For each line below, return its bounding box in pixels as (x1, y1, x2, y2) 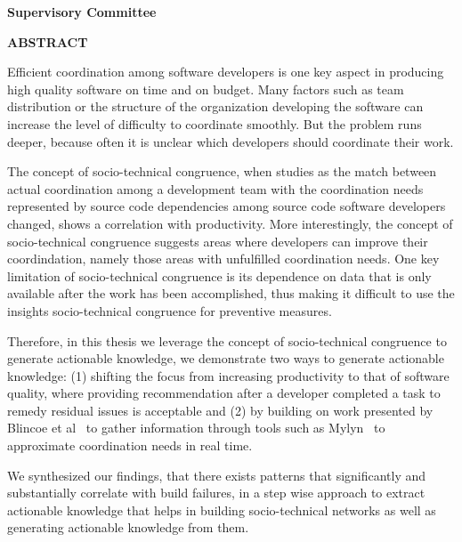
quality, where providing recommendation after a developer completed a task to (7, 384, 441, 402)
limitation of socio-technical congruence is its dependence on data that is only (7, 266, 432, 285)
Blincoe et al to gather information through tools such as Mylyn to (7, 418, 385, 437)
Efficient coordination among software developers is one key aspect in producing (7, 62, 444, 81)
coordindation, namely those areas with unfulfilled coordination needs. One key (7, 249, 440, 268)
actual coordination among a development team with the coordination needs (7, 179, 424, 198)
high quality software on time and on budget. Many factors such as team (7, 79, 404, 98)
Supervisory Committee (7, 3, 157, 20)
